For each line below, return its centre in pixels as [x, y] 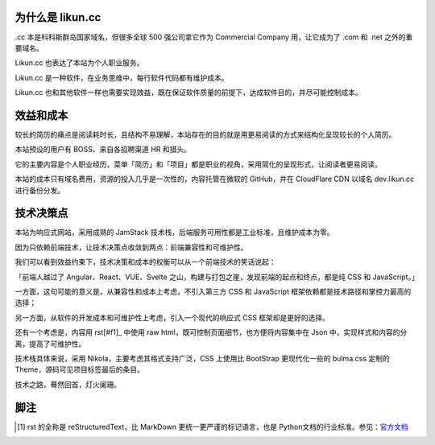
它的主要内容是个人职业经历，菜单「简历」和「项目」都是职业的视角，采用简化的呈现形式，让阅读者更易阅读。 [198, 164]
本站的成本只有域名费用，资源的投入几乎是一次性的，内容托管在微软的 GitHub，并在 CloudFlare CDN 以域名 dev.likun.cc [215, 179]
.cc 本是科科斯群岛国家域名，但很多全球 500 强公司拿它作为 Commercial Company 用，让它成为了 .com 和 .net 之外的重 [214, 37]
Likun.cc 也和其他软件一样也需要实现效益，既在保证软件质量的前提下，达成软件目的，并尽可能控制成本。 [188, 93]
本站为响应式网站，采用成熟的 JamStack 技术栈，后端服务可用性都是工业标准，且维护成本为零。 [174, 233]
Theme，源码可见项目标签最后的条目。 [79, 369]
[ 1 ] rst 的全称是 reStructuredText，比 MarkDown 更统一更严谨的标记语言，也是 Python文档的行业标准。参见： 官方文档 [213, 426]
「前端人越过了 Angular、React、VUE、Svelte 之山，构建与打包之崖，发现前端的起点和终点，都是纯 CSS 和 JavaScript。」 [217, 277]
